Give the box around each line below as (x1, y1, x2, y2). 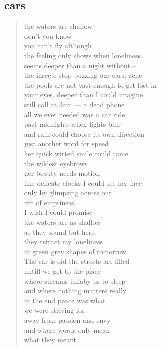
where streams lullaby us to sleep (24, 275, 126, 286)
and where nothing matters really (24, 285, 127, 296)
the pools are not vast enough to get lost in (24, 79, 157, 90)
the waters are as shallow (24, 217, 101, 227)
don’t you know (24, 30, 72, 41)
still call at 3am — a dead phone (24, 99, 125, 109)
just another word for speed (24, 138, 109, 149)
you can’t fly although (24, 40, 92, 51)
